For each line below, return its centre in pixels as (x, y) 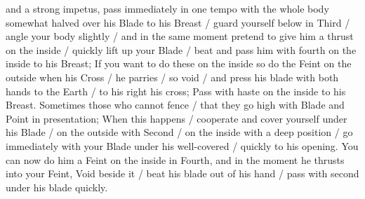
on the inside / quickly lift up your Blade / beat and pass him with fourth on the (181, 49)
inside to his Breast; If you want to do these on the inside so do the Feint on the (179, 63)
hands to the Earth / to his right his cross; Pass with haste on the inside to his (176, 91)
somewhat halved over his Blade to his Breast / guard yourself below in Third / (178, 22)
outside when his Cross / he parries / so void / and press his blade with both (172, 77)
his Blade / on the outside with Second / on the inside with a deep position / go (179, 132)
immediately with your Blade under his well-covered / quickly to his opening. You (182, 145)
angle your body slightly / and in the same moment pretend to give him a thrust (180, 36)
